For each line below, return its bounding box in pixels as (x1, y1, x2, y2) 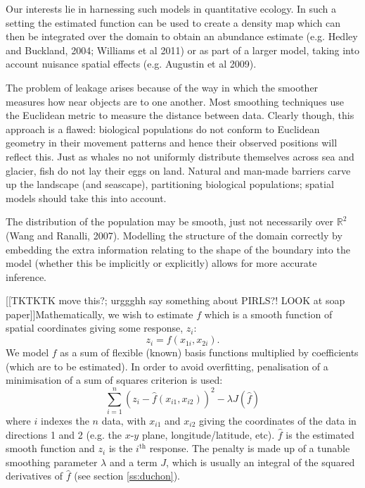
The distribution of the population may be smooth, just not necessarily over (6, 214, 334, 229)
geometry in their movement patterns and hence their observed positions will (6, 135, 338, 150)
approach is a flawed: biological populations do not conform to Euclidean (6, 121, 320, 136)
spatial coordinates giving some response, (6, 320, 184, 335)
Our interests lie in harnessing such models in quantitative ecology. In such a (6, 1, 337, 15)
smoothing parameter (6, 454, 98, 469)
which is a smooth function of (204, 306, 333, 321)
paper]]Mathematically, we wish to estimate (6, 306, 193, 321)
